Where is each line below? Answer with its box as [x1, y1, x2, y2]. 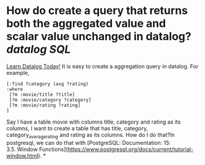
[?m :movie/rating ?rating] [9, 102, 81, 108]
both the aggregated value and [6, 16, 166, 30]
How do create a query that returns [6, 4, 188, 18]
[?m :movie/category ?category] [9, 97, 92, 103]
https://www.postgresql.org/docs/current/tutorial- [67, 146, 194, 153]
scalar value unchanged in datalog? [6, 30, 192, 43]
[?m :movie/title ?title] [9, 91, 75, 97]
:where [6, 86, 23, 92]
